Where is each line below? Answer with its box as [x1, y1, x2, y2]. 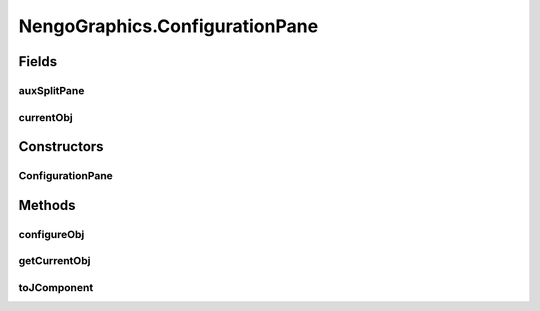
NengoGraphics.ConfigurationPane [18, 15, 319, 37]
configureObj [18, 227, 85, 241]
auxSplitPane [18, 83, 85, 97]
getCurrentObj [18, 254, 91, 268]
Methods [18, 196, 76, 214]
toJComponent [18, 280, 94, 294]
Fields [18, 53, 58, 70]
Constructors [18, 138, 104, 155]
